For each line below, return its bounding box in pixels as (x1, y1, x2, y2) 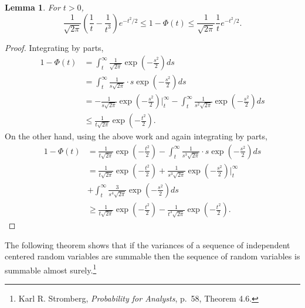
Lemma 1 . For (5, 1, 60, 13)
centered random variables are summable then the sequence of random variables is (5, 250, 300, 262)
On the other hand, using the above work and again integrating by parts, (5, 130, 267, 142)
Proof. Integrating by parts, (5, 41, 104, 53)
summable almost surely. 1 (5, 262, 97, 276)
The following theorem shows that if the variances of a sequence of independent (5, 238, 290, 251)
